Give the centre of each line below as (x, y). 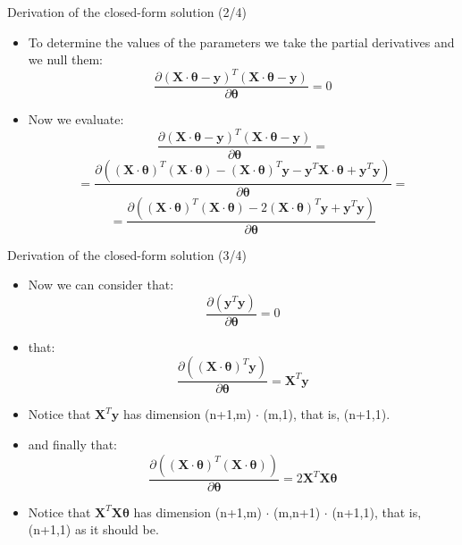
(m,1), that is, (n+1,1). (327, 414)
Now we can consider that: (101, 285)
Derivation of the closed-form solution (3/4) (127, 254)
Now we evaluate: (76, 119)
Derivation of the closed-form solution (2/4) (127, 12)
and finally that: (73, 444)
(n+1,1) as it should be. (93, 529)
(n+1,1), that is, (377, 511)
